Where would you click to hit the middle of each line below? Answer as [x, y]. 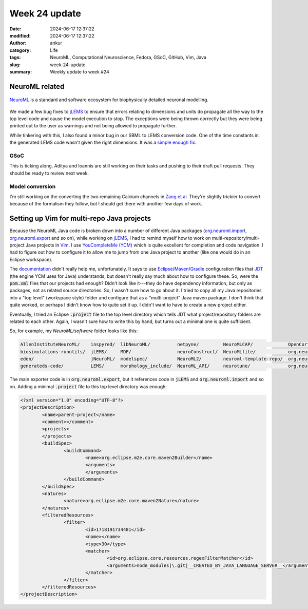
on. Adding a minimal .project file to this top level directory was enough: [88, 386]
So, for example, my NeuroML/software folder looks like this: [74, 331]
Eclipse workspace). [31, 259]
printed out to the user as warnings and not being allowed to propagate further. [93, 126]
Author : [18, 43]
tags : [15, 58]
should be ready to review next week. [49, 173]
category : [20, 50]
